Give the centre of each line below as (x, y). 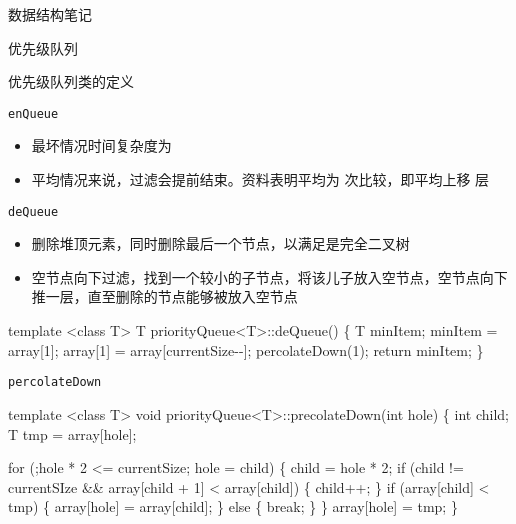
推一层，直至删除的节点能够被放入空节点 (164, 296)
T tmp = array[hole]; (72, 433)
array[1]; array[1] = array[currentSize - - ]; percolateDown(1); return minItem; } (246, 349)
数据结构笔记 (50, 14)
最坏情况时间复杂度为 (101, 145)
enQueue (33, 113)
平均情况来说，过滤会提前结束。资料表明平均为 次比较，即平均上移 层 (260, 179)
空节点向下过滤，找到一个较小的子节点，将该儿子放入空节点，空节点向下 (269, 276)
